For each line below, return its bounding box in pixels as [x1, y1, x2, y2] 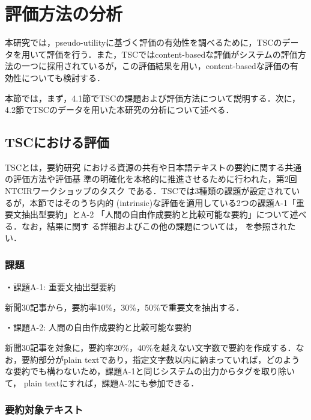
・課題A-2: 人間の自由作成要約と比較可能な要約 [5, 321, 192, 333]
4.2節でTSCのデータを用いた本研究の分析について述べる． [5, 103, 234, 116]
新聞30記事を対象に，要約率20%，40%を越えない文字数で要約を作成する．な [5, 341, 304, 354]
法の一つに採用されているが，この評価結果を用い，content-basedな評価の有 [5, 59, 298, 72]
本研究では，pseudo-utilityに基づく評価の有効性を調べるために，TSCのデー [5, 36, 299, 49]
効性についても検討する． [5, 71, 105, 84]
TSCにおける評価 [5, 133, 109, 151]
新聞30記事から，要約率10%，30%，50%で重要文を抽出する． [5, 300, 244, 313]
